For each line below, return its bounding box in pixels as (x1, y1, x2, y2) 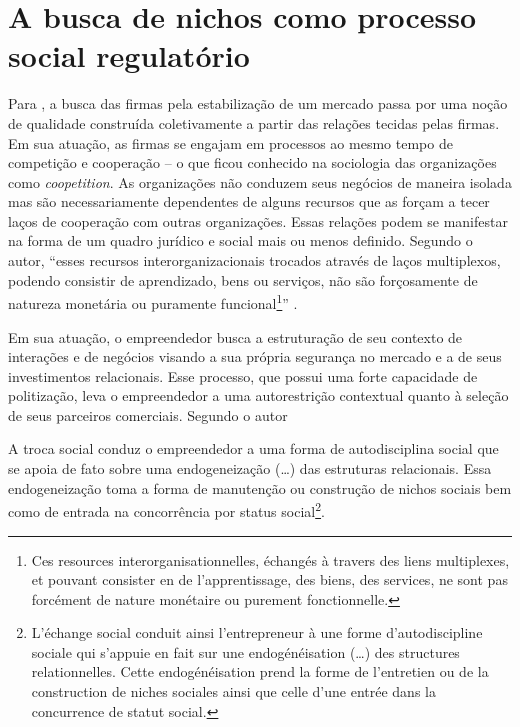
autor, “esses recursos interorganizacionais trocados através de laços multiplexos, (8, 250, 501, 271)
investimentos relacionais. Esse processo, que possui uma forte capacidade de (8, 365, 478, 386)
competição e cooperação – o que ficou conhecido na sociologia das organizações (8, 152, 497, 173)
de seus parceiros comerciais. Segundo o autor (8, 404, 288, 425)
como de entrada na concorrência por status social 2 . (8, 498, 325, 521)
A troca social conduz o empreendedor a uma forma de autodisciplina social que (8, 438, 499, 459)
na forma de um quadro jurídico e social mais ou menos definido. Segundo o (8, 230, 473, 251)
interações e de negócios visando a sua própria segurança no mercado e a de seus (8, 346, 502, 367)
